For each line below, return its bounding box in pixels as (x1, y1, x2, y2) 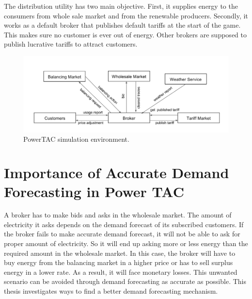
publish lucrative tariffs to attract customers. (4, 39, 138, 49)
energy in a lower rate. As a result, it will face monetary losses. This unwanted (4, 266, 237, 277)
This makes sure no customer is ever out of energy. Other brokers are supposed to (4, 29, 247, 39)
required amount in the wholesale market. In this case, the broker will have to (4, 248, 236, 258)
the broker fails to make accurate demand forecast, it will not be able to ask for (4, 229, 240, 239)
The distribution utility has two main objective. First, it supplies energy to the (4, 1, 238, 11)
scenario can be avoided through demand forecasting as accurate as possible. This (4, 276, 247, 286)
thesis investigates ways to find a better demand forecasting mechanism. (4, 285, 218, 296)
